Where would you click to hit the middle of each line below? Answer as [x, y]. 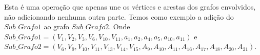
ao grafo [56, 26]
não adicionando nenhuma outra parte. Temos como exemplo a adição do [119, 16]
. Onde [119, 26]
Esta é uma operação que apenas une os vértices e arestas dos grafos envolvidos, [130, 7]
